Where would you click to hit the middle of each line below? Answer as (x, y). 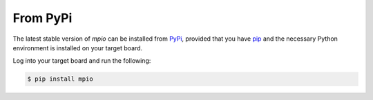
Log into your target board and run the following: (82, 61)
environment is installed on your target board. (78, 48)
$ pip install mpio (60, 79)
